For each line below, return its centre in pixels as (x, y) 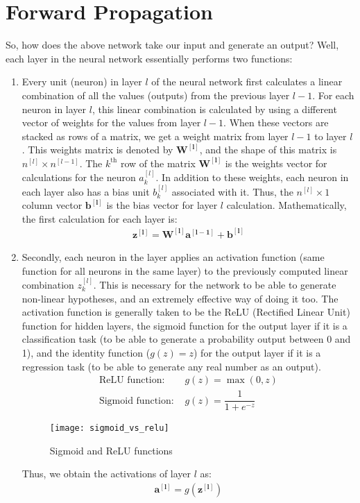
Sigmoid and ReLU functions (111, 450)
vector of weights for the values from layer (111, 122)
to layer (331, 136)
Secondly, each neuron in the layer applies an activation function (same (173, 256)
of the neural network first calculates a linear (247, 82)
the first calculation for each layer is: (100, 218)
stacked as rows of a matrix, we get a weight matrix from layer (155, 136)
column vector (52, 205)
